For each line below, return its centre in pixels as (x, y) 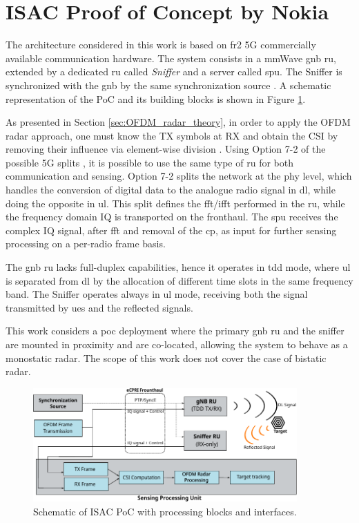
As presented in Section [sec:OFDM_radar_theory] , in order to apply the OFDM (178, 122)
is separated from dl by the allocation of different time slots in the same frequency (179, 280)
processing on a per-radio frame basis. (86, 244)
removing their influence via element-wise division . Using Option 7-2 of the (166, 149)
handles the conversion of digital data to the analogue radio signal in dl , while (171, 190)
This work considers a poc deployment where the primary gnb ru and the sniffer (175, 331)
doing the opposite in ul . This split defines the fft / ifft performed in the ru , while (175, 203)
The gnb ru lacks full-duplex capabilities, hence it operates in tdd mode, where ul (178, 267)
